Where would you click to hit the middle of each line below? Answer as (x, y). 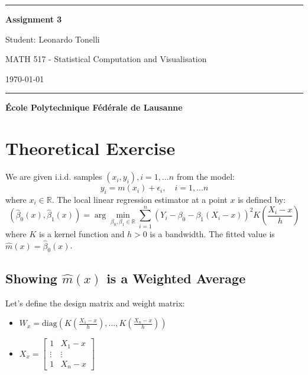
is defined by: (262, 199)
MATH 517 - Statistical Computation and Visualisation (106, 59)
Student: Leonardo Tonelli (53, 39)
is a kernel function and (82, 233)
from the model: (205, 177)
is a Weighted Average (176, 278)
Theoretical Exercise (90, 148)
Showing (31, 278)
